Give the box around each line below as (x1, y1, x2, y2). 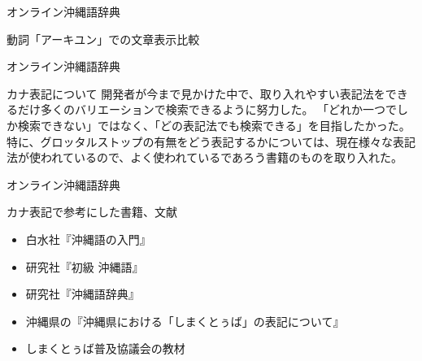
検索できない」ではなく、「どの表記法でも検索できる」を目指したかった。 (17, 116, 411, 133)
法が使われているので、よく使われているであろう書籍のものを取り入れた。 (7, 149, 403, 166)
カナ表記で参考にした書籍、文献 (7, 203, 177, 220)
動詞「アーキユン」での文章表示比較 (7, 30, 200, 47)
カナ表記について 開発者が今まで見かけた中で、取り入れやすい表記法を (7, 85, 385, 102)
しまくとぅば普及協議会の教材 (25, 340, 185, 357)
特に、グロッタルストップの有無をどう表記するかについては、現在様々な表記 (7, 133, 415, 150)
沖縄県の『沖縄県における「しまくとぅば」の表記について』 (25, 312, 345, 329)
